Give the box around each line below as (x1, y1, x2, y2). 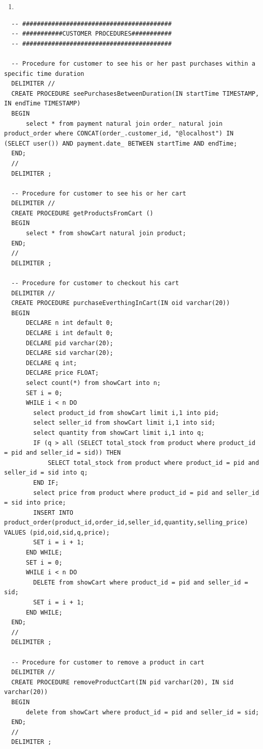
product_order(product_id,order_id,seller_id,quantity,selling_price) (4, 519, 248, 526)
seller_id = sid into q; (4, 469, 88, 477)
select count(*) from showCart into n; (25, 379, 161, 386)
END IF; (33, 479, 59, 486)
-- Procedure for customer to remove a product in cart (11, 658, 204, 666)
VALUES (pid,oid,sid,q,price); (4, 529, 110, 536)
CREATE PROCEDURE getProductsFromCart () (11, 209, 154, 217)
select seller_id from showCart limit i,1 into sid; (33, 419, 216, 427)
